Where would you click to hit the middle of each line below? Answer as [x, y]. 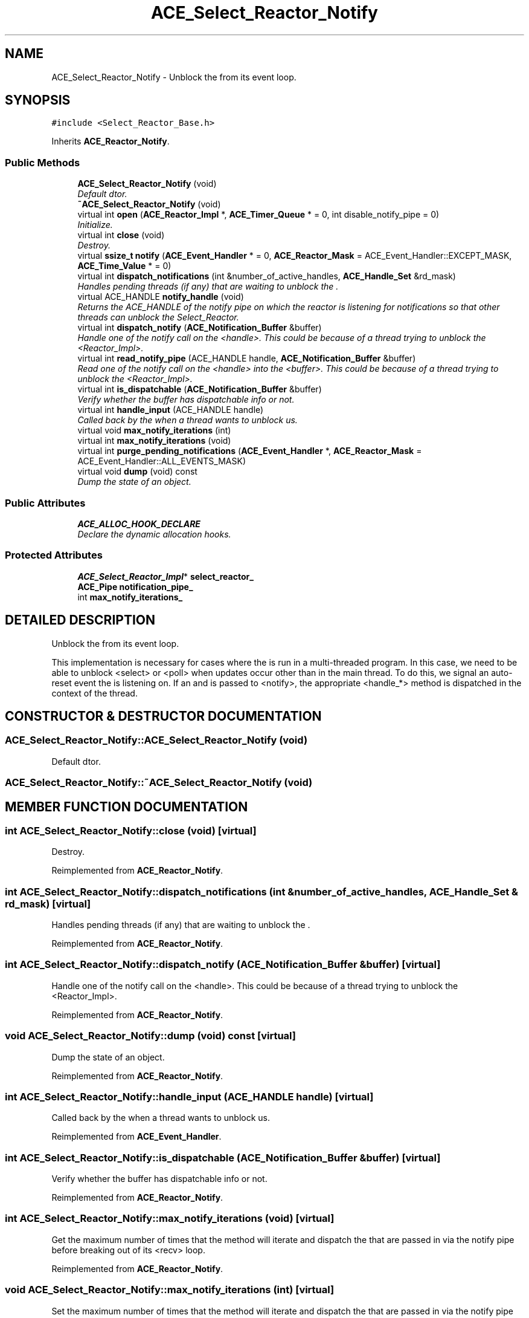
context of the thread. [95, 693]
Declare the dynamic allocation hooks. [154, 534]
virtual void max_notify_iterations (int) [154, 430]
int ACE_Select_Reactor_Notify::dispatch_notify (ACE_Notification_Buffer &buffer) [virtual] [223, 965]
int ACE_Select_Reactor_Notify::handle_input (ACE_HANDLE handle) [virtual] [189, 1096]
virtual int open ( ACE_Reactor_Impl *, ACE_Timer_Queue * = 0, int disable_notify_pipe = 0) [258, 215]
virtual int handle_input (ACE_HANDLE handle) [171, 410]
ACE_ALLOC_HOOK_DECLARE [139, 524]
